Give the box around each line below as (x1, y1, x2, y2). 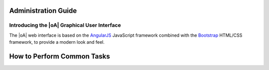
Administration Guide (9, 6, 77, 15)
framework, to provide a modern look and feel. (9, 39, 105, 45)
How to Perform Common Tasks (9, 52, 111, 61)
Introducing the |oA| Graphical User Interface (9, 22, 122, 29)
